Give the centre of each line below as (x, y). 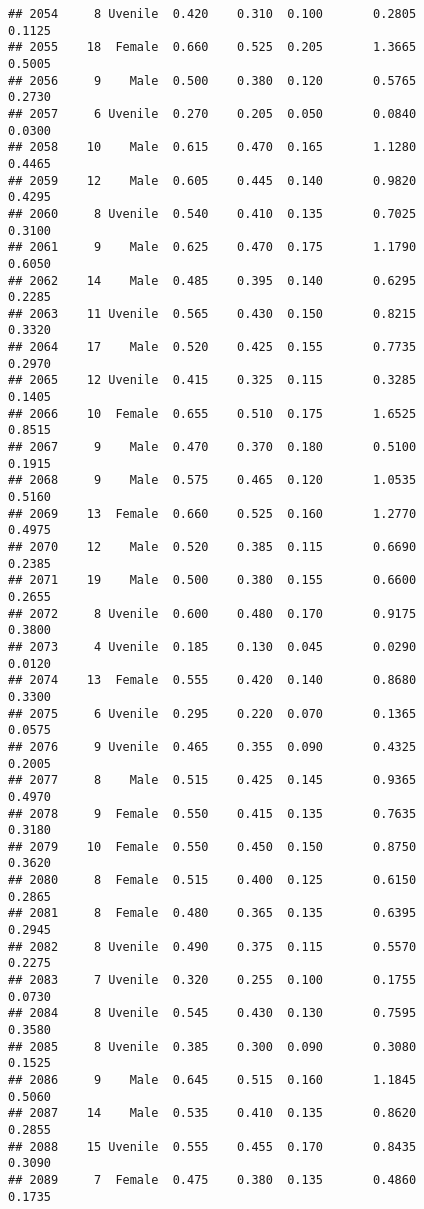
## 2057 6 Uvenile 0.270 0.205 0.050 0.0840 (212, 113)
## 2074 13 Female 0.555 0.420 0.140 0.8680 (212, 680)
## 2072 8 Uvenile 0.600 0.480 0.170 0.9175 (212, 613)
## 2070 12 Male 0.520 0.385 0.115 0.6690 (212, 547)
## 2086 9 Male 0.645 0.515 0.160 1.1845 (212, 1080)
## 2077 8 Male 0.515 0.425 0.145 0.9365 (212, 780)
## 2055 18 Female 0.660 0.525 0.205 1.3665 (212, 47)
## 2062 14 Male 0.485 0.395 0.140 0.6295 (212, 280)
